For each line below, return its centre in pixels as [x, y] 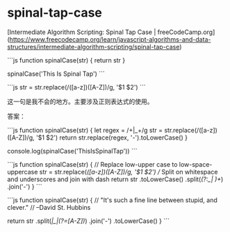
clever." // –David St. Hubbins [49, 207]
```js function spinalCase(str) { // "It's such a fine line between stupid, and [112, 200]
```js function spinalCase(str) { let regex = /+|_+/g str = [85, 130]
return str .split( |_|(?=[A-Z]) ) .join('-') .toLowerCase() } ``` [89, 221]
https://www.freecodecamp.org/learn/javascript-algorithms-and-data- [110, 39]
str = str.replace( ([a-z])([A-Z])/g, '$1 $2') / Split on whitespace [129, 172]
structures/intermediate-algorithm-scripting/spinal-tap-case [93, 47]
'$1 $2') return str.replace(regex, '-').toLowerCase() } [112, 138]
